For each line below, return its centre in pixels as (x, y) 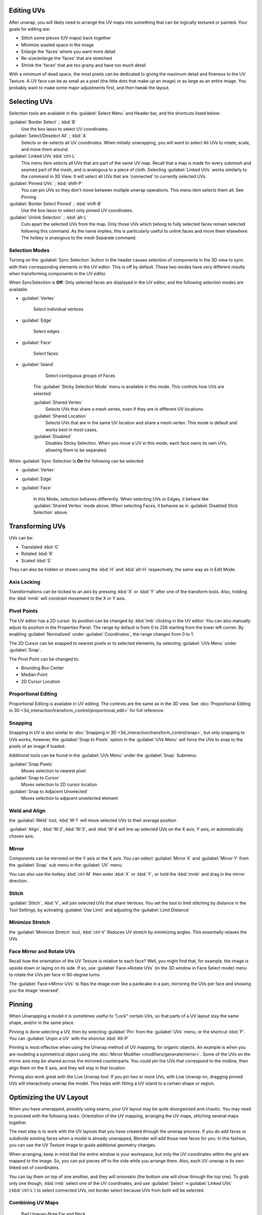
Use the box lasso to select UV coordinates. (65, 129)
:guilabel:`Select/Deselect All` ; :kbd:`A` (48, 136)
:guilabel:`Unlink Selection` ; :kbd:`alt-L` (49, 217)
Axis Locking (25, 582)
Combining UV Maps (34, 1203)
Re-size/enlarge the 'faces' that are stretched (66, 58)
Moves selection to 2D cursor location (59, 784)
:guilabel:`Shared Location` (60, 416)
